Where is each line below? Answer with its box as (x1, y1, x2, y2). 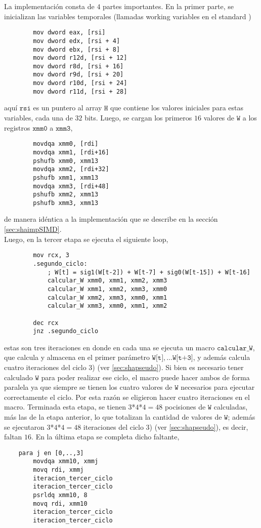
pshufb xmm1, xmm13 (33, 174, 99, 181)
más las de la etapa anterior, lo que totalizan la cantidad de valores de (4, 411, 222, 422)
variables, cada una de (4, 112, 73, 123)
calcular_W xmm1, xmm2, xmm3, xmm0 (47, 285, 167, 293)
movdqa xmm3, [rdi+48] (33, 182, 109, 190)
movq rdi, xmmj (33, 466, 84, 474)
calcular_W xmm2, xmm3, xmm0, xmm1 (47, 294, 167, 301)
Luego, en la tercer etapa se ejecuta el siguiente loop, (4, 233, 168, 244)
